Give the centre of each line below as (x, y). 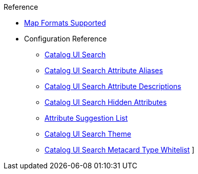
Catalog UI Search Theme (88, 134)
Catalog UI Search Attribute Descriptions (113, 86)
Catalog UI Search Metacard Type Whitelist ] (119, 150)
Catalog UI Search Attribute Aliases (104, 70)
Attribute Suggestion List (86, 118)
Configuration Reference (65, 39)
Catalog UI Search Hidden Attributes (106, 102)
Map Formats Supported (65, 23)
